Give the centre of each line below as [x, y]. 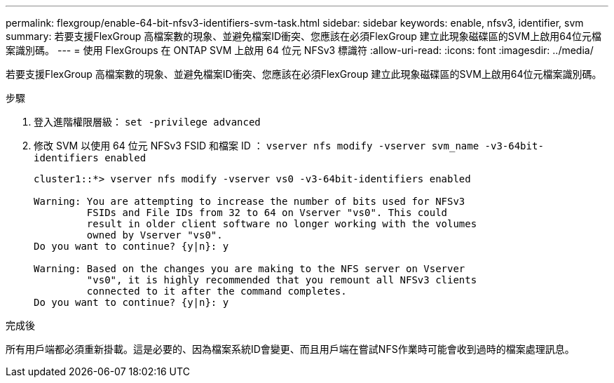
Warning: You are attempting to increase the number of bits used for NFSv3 [250, 201]
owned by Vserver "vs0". [155, 235]
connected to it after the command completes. [217, 291]
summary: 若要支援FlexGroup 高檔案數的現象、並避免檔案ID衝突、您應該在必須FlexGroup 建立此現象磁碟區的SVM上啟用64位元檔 [303, 36]
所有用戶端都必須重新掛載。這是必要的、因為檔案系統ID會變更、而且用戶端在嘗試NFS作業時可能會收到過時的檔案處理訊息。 [290, 349]
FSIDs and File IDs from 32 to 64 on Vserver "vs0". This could [267, 213]
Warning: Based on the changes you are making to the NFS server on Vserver [250, 269]
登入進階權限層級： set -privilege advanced [147, 122]
